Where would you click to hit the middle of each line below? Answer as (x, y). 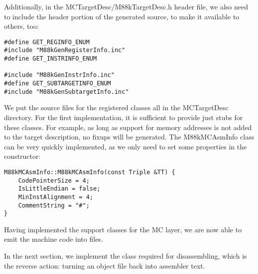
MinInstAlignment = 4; (56, 197)
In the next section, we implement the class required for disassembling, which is (126, 256)
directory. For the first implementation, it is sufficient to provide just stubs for (124, 117)
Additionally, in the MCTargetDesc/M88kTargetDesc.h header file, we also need (126, 6)
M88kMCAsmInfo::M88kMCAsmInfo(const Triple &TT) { (90, 172)
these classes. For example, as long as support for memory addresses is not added (128, 127)
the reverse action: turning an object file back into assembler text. (105, 265)
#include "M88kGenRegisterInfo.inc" (65, 50)
